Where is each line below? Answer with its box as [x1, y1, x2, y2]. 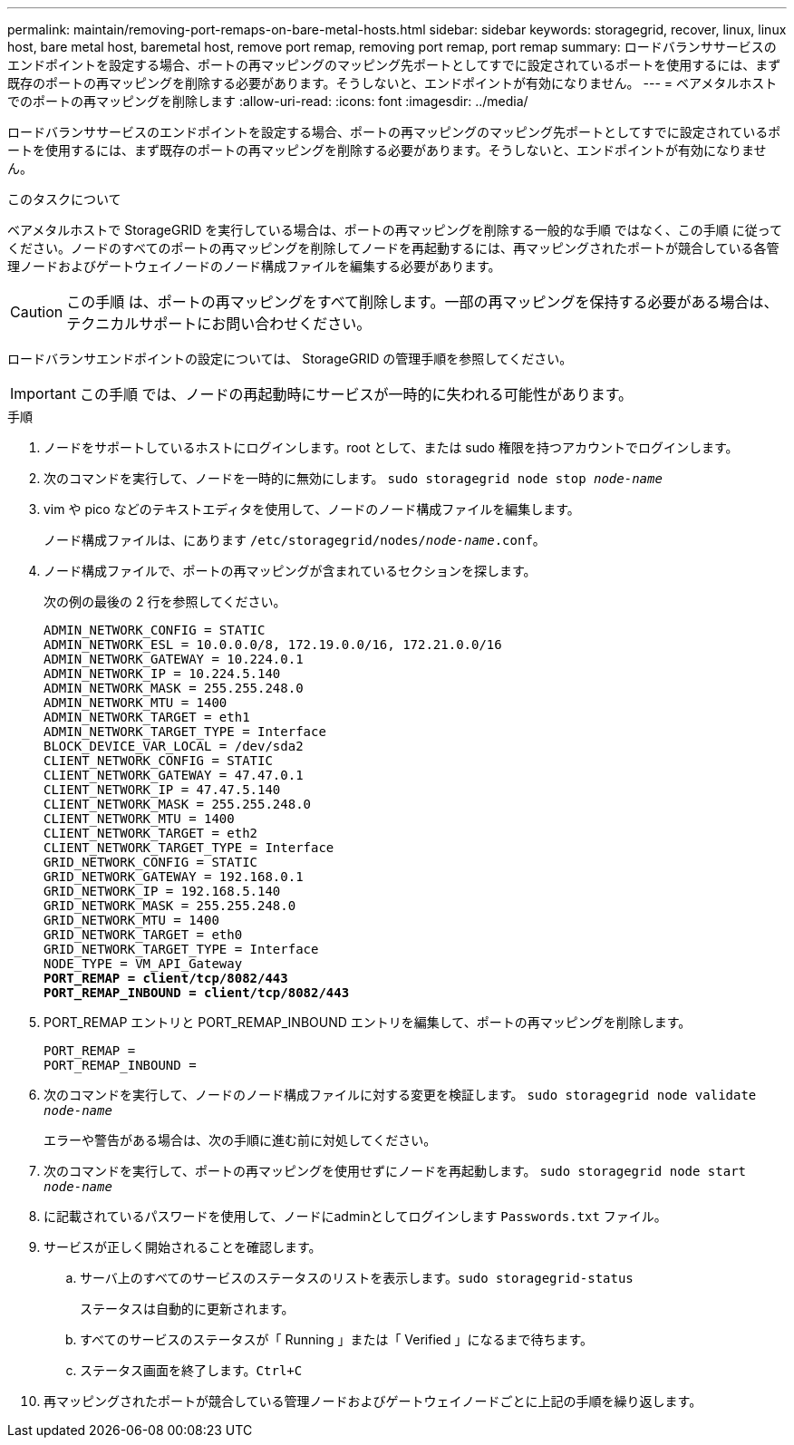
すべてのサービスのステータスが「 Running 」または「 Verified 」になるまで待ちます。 [80, 1332, 594, 1347]
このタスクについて [7, 191, 121, 207]
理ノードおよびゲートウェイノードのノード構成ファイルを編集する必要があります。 [7, 258, 501, 274]
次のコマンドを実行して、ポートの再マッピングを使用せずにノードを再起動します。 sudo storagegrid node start [44, 1163, 746, 1178]
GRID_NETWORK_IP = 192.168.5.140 [44, 884, 281, 898]
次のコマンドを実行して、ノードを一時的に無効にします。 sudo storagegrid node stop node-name [44, 470, 663, 486]
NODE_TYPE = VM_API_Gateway [44, 956, 243, 971]
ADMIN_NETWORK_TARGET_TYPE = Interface [44, 724, 326, 739]
